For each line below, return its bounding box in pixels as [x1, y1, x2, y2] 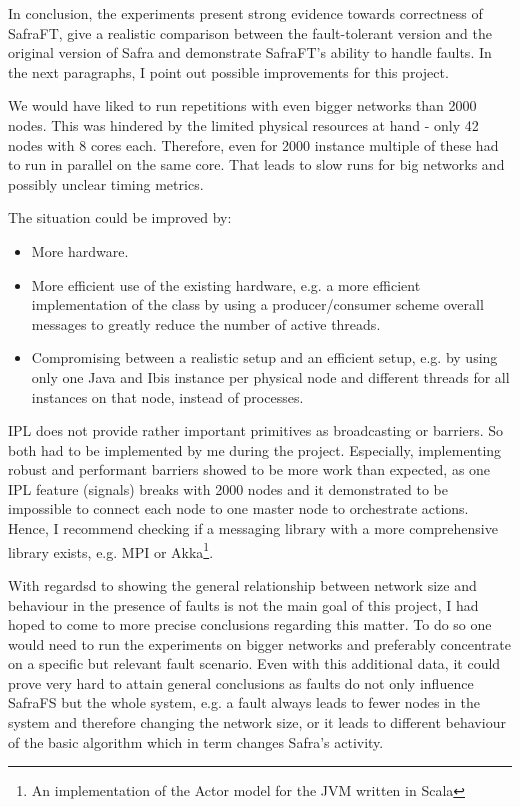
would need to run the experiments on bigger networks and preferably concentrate [8, 633, 511, 654]
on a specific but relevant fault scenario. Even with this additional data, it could [8, 653, 501, 674]
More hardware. [31, 240, 129, 261]
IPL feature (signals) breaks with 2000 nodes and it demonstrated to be [8, 478, 448, 499]
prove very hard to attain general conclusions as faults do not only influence [8, 672, 474, 693]
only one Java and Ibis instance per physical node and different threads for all [31, 366, 510, 387]
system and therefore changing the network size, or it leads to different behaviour [8, 712, 506, 733]
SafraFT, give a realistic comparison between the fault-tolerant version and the [8, 22, 493, 43]
